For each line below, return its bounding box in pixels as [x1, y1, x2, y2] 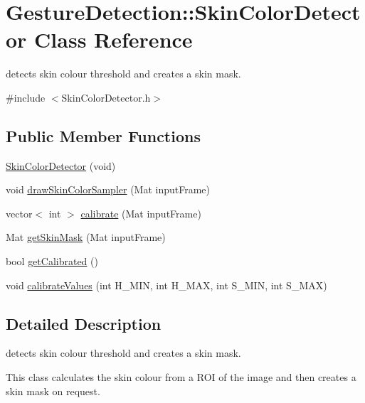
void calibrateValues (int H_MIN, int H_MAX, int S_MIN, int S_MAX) [6, 277, 327, 292]
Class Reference [34, 25, 193, 54]
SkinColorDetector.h [61, 90, 151, 104]
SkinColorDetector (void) [6, 158, 116, 173]
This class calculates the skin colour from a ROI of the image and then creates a [6, 370, 356, 385]
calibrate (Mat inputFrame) [80, 205, 201, 220]
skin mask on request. [6, 383, 100, 398]
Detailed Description [6, 312, 162, 334]
